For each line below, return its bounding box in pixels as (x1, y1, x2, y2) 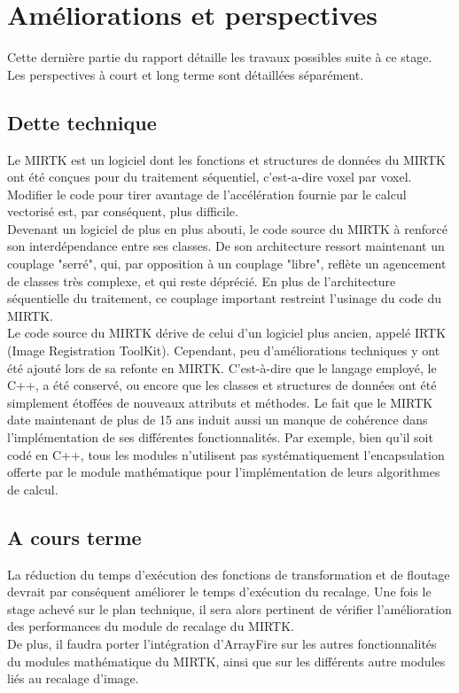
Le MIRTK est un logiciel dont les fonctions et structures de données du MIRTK (7, 150, 446, 168)
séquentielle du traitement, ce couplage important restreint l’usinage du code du (7, 289, 441, 308)
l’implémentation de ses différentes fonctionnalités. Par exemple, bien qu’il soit (7, 428, 433, 447)
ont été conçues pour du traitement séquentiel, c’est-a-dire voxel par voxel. (7, 167, 412, 186)
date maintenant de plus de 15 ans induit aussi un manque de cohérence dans (7, 410, 428, 429)
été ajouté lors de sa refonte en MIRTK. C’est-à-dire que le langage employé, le (7, 358, 437, 377)
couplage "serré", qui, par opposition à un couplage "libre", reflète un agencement (7, 254, 447, 273)
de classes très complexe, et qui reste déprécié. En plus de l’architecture (7, 271, 396, 290)
